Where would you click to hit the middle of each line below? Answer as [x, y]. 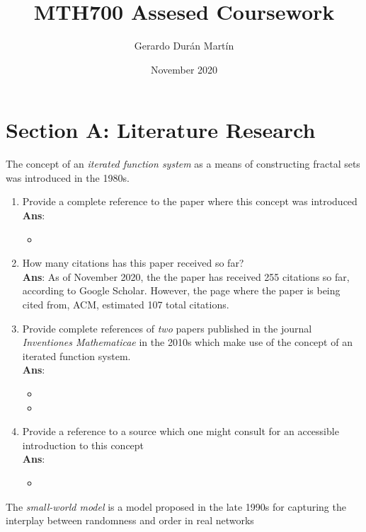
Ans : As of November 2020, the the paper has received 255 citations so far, [186, 276]
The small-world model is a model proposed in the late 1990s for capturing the [176, 506]
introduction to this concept [83, 445]
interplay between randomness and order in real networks [130, 520]
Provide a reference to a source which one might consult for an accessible [181, 431]
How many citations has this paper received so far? [133, 263]
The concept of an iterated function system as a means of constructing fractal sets [183, 164]
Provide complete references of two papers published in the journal [167, 328]
